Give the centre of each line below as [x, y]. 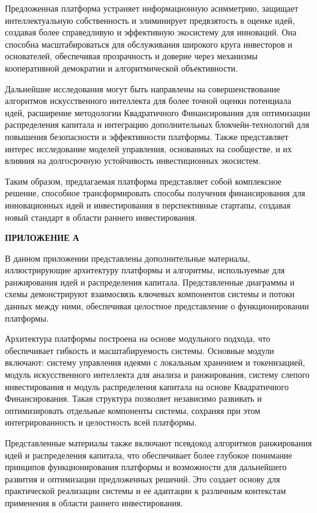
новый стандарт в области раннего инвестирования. [101, 217]
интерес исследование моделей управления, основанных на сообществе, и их [148, 148]
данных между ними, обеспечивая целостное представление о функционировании [157, 306]
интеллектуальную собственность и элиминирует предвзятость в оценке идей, [150, 20]
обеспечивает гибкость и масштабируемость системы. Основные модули [140, 350]
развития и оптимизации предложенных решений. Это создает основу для [143, 478]
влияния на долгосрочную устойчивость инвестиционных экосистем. [133, 161]
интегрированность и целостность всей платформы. [101, 422]
